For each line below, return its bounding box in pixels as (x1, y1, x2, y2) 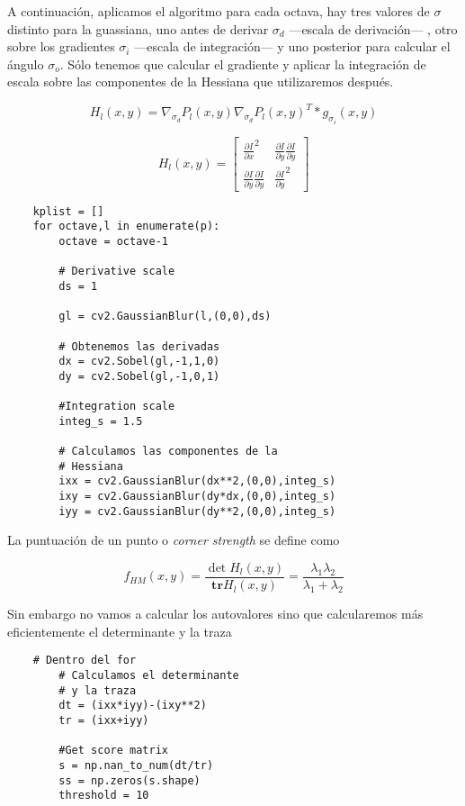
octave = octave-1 (58, 234, 168, 248)
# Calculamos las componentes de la (58, 445, 278, 458)
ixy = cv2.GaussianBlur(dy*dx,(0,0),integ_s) (58, 490, 336, 503)
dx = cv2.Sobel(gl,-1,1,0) (58, 355, 220, 368)
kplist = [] (32, 204, 104, 218)
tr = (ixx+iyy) (58, 713, 149, 727)
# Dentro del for (32, 654, 137, 667)
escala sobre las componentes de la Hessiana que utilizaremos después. (7, 72, 394, 91)
